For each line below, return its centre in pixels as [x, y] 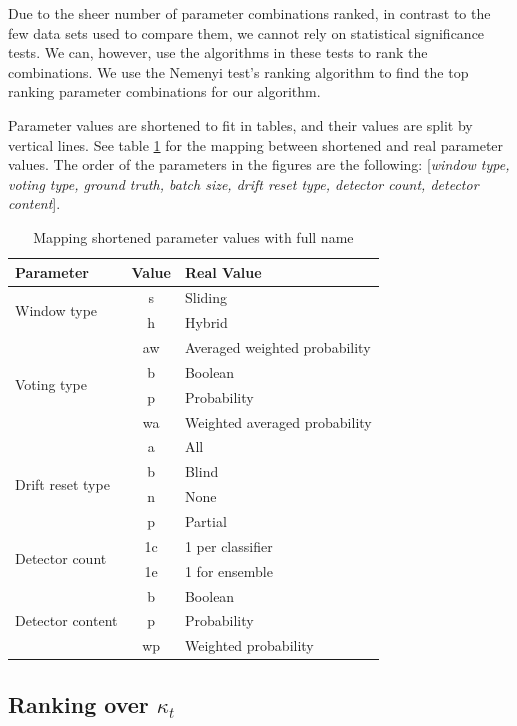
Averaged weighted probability [277, 347]
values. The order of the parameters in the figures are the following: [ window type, [259, 164]
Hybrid [206, 322]
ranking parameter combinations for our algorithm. [164, 91]
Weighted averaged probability [278, 421]
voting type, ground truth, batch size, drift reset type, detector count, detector [243, 183]
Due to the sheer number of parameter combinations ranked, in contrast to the [249, 13]
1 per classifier [228, 545]
